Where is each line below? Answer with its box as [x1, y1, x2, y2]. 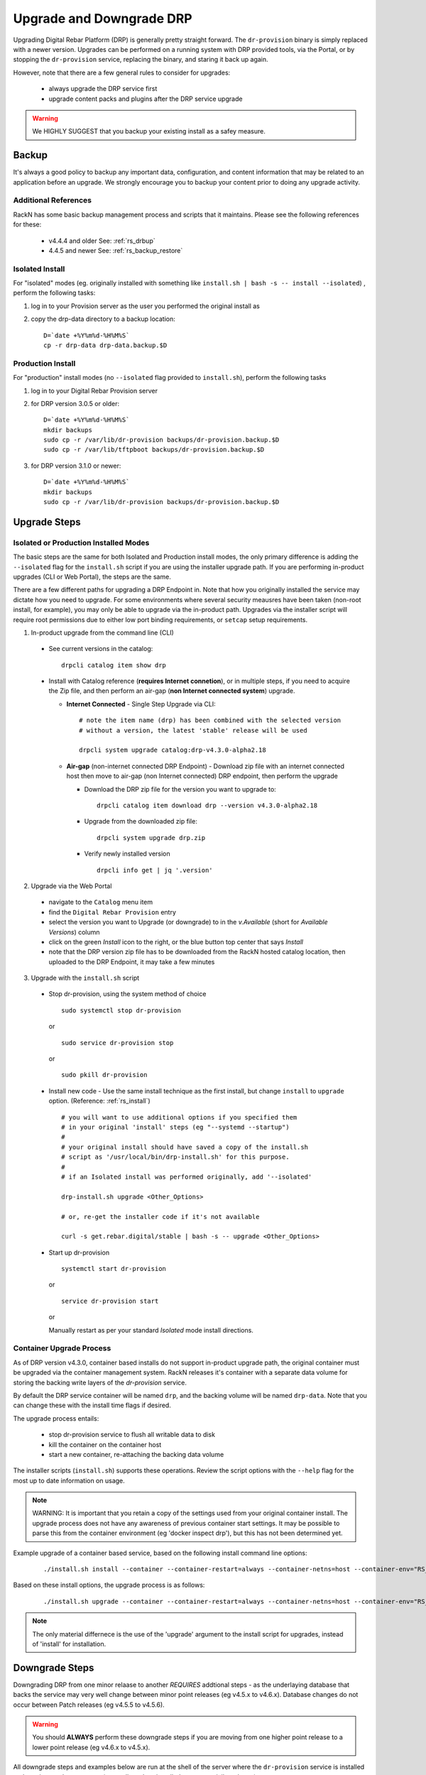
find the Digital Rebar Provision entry [48, 907, 177, 916]
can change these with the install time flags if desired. [13, 1401, 172, 1409]
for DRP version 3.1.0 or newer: [31, 461, 121, 470]
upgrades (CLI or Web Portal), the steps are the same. [13, 572, 172, 581]
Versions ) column [48, 927, 100, 936]
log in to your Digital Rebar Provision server [31, 386, 158, 395]
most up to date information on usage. [13, 1476, 126, 1485]
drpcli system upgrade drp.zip [97, 834, 206, 841]
